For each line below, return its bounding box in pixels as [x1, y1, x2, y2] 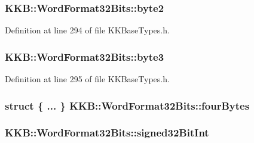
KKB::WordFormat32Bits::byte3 [5, 49, 164, 64]
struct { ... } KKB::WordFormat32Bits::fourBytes [5, 98, 250, 113]
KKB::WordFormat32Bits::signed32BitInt [5, 125, 209, 140]
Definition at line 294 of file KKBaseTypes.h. [5, 24, 170, 36]
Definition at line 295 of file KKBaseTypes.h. [5, 73, 170, 85]
